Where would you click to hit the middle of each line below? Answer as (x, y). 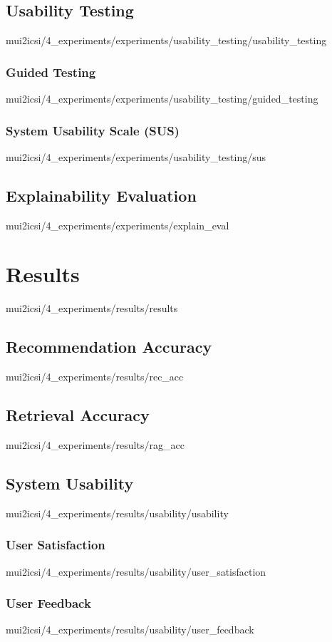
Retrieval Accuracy (78, 415)
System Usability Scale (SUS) (93, 130)
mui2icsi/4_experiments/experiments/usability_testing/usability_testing (166, 40)
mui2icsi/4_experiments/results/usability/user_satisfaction (136, 571)
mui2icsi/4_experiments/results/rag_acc (95, 444)
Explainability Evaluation (101, 195)
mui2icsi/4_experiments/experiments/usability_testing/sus (136, 156)
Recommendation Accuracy (109, 347)
